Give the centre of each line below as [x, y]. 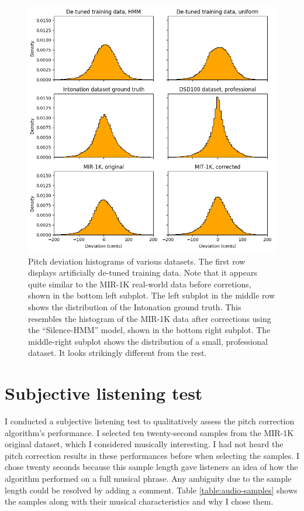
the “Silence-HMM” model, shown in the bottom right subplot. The [149, 330]
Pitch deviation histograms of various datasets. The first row [137, 261]
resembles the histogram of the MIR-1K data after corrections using [150, 318]
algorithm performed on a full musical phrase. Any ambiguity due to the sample [148, 479]
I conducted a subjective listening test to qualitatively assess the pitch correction [150, 421]
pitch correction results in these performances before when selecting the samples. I [152, 455]
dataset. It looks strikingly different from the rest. [118, 353]
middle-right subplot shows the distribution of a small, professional [148, 341]
